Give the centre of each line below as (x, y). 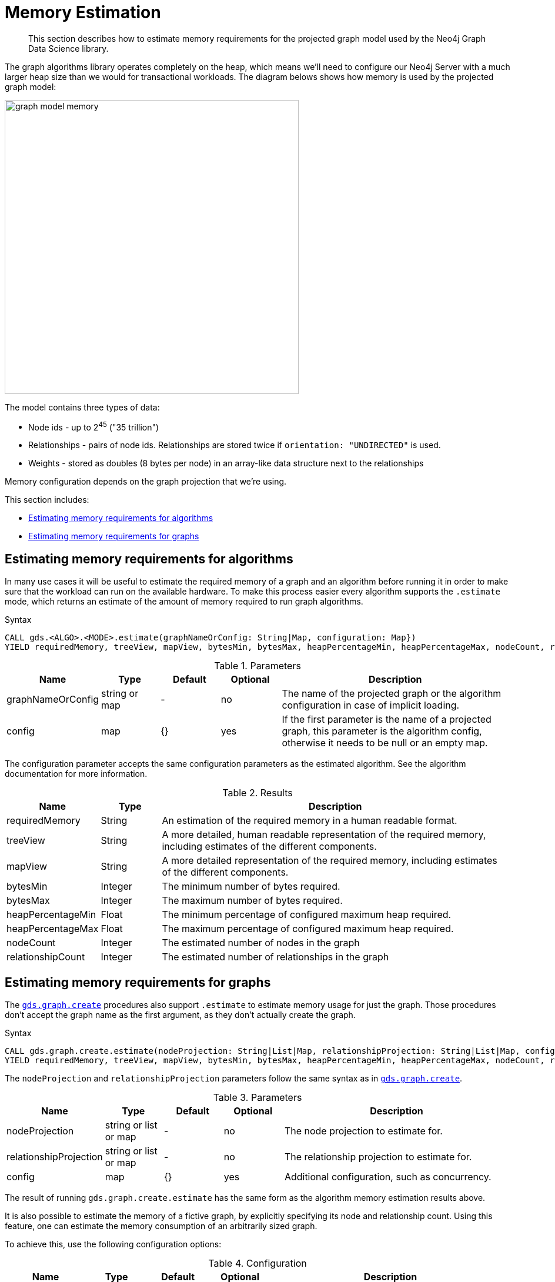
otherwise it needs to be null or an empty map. (385, 743)
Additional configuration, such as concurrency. (388, 1177)
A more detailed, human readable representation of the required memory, (324, 835)
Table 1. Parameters (258, 666)
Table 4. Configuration (258, 1263)
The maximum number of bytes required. (252, 901)
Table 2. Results (258, 793)
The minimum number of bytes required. (251, 887)
